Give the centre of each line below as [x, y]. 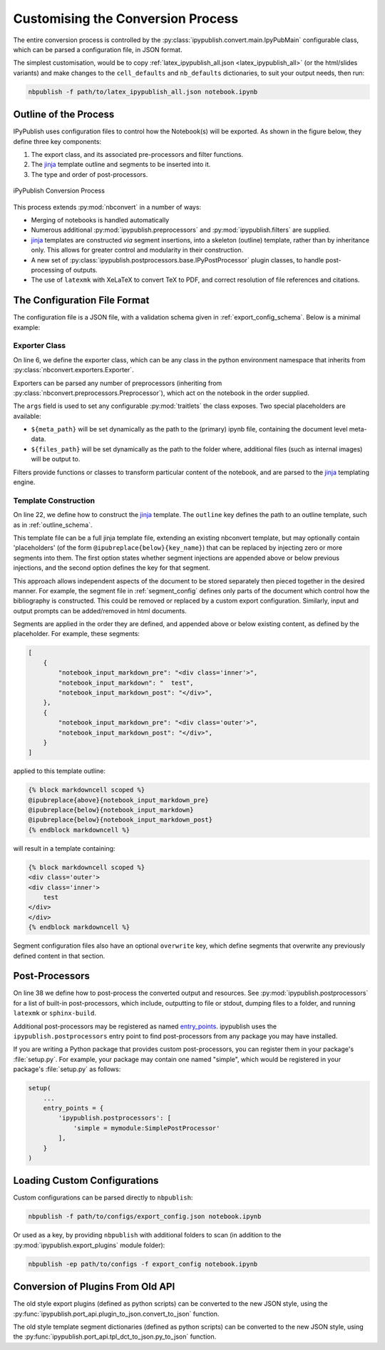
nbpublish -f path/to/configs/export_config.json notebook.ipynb [145, 1217]
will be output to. [56, 459]
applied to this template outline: [60, 771]
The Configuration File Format [81, 301]
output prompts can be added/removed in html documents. [100, 610]
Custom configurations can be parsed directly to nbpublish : [103, 1197]
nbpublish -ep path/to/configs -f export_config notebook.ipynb [143, 1264]
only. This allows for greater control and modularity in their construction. [137, 250]
